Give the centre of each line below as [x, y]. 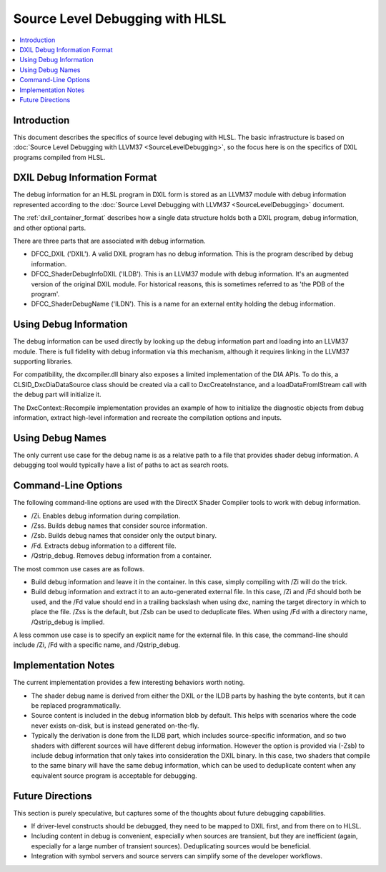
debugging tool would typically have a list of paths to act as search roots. [121, 465]
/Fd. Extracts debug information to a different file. [104, 546]
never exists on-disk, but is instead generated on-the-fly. [115, 726]
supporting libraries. [43, 361]
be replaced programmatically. [76, 706]
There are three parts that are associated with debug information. [110, 241]
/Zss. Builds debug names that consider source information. [119, 526]
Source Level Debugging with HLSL [120, 19]
